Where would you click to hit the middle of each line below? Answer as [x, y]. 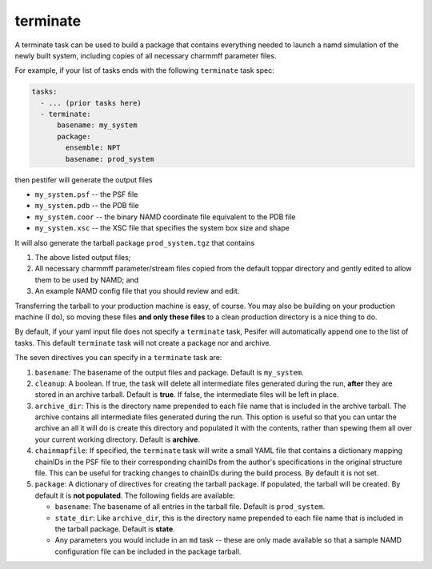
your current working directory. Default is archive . [117, 439]
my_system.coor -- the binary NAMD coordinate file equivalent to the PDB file [165, 217]
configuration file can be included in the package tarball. [148, 551]
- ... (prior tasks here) [91, 103]
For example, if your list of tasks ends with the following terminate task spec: [145, 70]
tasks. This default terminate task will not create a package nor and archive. [143, 343]
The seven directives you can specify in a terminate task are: [118, 358]
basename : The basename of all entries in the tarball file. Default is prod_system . [190, 507]
